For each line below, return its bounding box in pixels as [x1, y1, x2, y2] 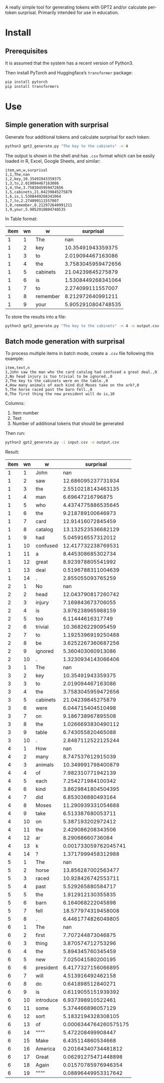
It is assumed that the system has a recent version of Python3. [5, 60, 134, 66]
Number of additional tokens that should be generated [12, 420, 124, 426]
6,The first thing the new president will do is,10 [5, 391, 115, 396]
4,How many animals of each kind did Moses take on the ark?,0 [5, 383, 140, 388]
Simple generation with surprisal [5, 121, 109, 129]
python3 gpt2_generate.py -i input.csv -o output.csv [5, 440, 120, 445]
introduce [35, 997, 58, 1004]
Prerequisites [5, 47, 48, 55]
